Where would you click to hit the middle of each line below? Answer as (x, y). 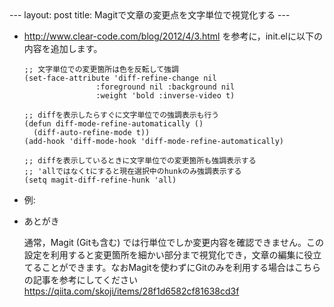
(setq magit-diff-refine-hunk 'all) (100, 180)
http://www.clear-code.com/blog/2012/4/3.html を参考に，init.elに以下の (173, 36)
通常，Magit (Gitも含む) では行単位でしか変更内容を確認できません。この (173, 242)
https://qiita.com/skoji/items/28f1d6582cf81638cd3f (131, 291)
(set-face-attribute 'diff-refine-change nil (120, 78)
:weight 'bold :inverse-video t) (165, 96)
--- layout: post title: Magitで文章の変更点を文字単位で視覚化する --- (150, 15)
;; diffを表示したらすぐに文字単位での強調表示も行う (121, 115)
